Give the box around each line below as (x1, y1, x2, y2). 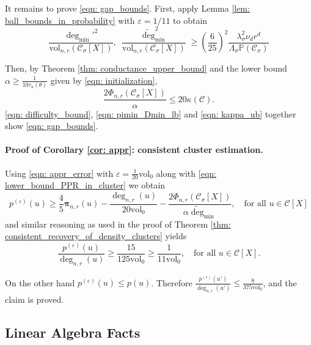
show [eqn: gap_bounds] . (5, 119, 98, 132)
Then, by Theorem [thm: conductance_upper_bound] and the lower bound (5, 62, 287, 75)
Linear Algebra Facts (5, 322, 141, 341)
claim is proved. (5, 292, 64, 305)
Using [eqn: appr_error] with (5, 166, 114, 179)
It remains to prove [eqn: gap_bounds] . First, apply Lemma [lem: (5, 2, 250, 14)
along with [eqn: (156, 166, 216, 179)
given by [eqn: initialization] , (50, 73, 158, 86)
